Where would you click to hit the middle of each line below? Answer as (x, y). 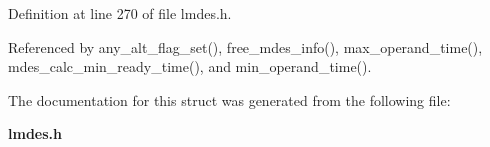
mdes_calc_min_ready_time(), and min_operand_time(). (190, 66)
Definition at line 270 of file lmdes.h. (120, 13)
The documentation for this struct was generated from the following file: (229, 99)
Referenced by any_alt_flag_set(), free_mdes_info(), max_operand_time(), (245, 46)
